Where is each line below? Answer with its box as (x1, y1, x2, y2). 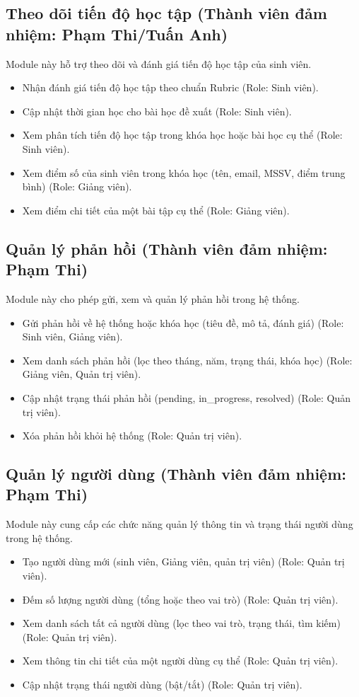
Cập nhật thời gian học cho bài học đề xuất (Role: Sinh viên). (22, 103, 292, 118)
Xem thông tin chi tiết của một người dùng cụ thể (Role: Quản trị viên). (22, 653, 339, 668)
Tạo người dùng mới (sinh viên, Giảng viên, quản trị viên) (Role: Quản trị (22, 554, 345, 569)
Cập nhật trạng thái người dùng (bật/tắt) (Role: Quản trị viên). (22, 677, 302, 692)
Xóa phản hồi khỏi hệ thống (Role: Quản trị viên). (22, 428, 242, 443)
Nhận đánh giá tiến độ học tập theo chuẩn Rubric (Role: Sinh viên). (22, 80, 319, 95)
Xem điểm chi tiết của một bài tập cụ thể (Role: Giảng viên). (22, 202, 290, 217)
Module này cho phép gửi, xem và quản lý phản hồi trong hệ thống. (6, 291, 300, 306)
